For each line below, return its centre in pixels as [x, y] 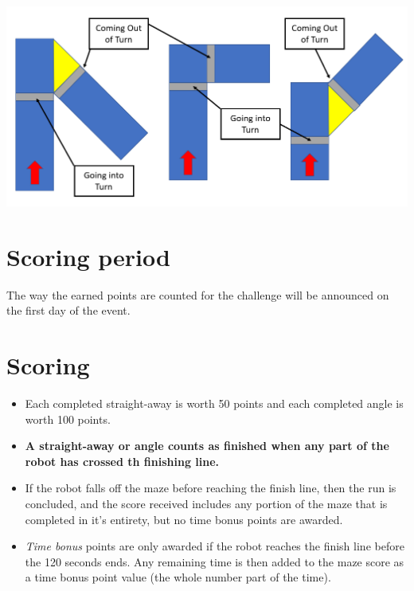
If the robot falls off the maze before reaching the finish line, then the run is [211, 488]
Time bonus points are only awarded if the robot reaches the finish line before [215, 546]
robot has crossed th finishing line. [122, 461]
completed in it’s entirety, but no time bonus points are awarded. [184, 519]
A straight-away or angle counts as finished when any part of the [207, 446]
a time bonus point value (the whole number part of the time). [178, 577]
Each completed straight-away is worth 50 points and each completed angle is [214, 403]
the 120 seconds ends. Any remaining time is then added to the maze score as [215, 561]
